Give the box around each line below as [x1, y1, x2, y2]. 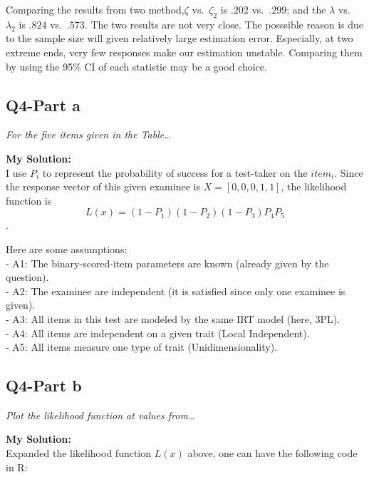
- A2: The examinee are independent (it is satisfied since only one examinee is [6, 283, 345, 298]
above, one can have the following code [187, 446, 358, 461]
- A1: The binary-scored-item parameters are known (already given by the [6, 255, 329, 270]
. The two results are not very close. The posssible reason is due [84, 16, 364, 31]
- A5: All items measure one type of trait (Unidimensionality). [6, 339, 278, 354]
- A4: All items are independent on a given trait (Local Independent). [6, 325, 310, 340]
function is [6, 193, 52, 207]
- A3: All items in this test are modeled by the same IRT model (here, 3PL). [6, 311, 341, 326]
